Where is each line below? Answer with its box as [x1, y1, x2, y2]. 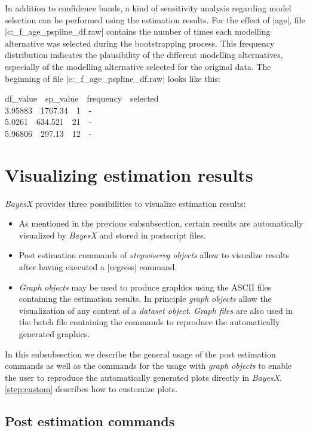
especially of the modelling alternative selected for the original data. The [5, 60, 271, 72]
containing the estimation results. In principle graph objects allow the [19, 292, 272, 305]
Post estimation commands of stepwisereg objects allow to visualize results [19, 249, 290, 261]
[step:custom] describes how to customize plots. [5, 383, 178, 395]
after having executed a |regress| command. [19, 261, 177, 273]
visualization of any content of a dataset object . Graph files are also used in [19, 304, 293, 316]
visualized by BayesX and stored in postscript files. [19, 228, 206, 241]
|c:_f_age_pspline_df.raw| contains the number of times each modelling [5, 25, 271, 38]
